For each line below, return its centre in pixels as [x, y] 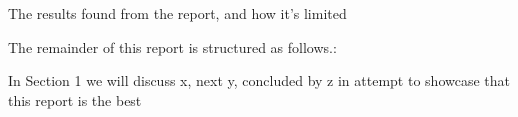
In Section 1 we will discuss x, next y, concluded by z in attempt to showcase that [259, 80]
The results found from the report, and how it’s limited [177, 13]
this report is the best [75, 99]
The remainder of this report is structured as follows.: [172, 46]
